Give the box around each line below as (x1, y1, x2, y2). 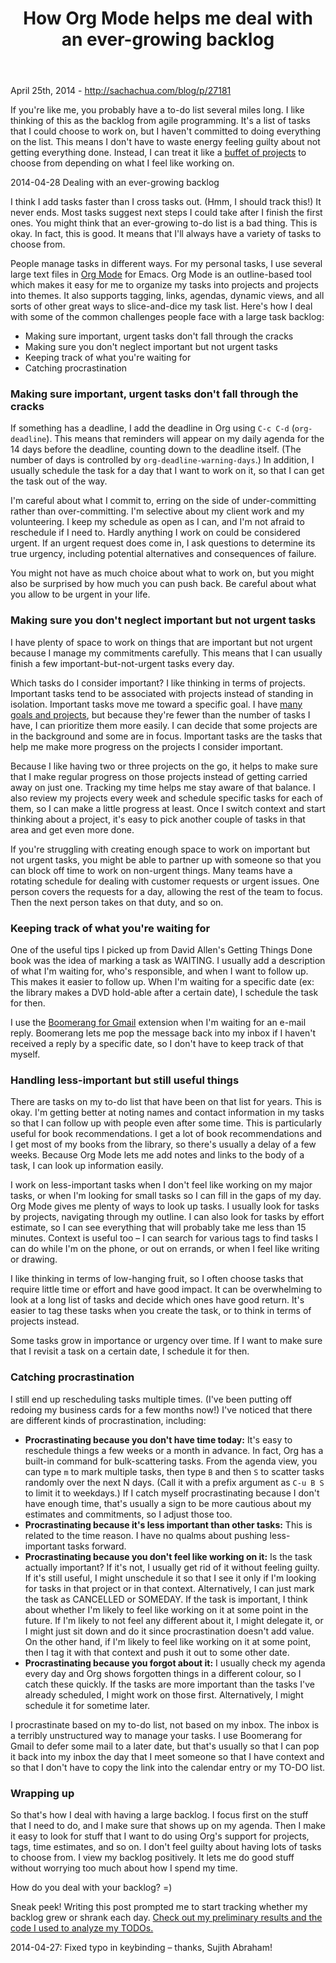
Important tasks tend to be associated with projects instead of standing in (10, 687, 314, 699)
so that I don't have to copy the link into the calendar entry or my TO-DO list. (10, 1761, 326, 1773)
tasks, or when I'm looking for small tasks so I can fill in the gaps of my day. (10, 1190, 322, 1202)
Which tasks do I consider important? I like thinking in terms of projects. (10, 677, 306, 689)
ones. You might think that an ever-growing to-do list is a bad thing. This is (10, 217, 318, 229)
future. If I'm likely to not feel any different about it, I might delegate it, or (24, 1614, 324, 1626)
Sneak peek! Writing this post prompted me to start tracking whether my (10, 1900, 308, 1912)
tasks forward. (67, 1540, 127, 1552)
